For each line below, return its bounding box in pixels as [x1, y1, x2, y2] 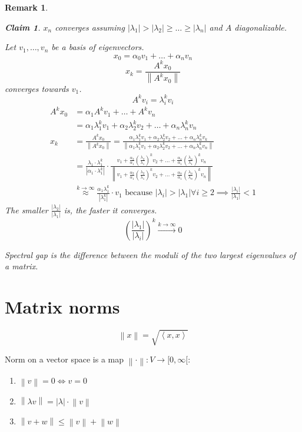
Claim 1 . [5, 21, 41, 33]
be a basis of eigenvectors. [51, 41, 144, 53]
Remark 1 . [5, 1, 48, 13]
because [125, 189, 153, 197]
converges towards [5, 82, 69, 94]
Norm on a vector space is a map [5, 353, 124, 365]
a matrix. [5, 260, 38, 272]
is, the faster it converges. [64, 203, 157, 216]
